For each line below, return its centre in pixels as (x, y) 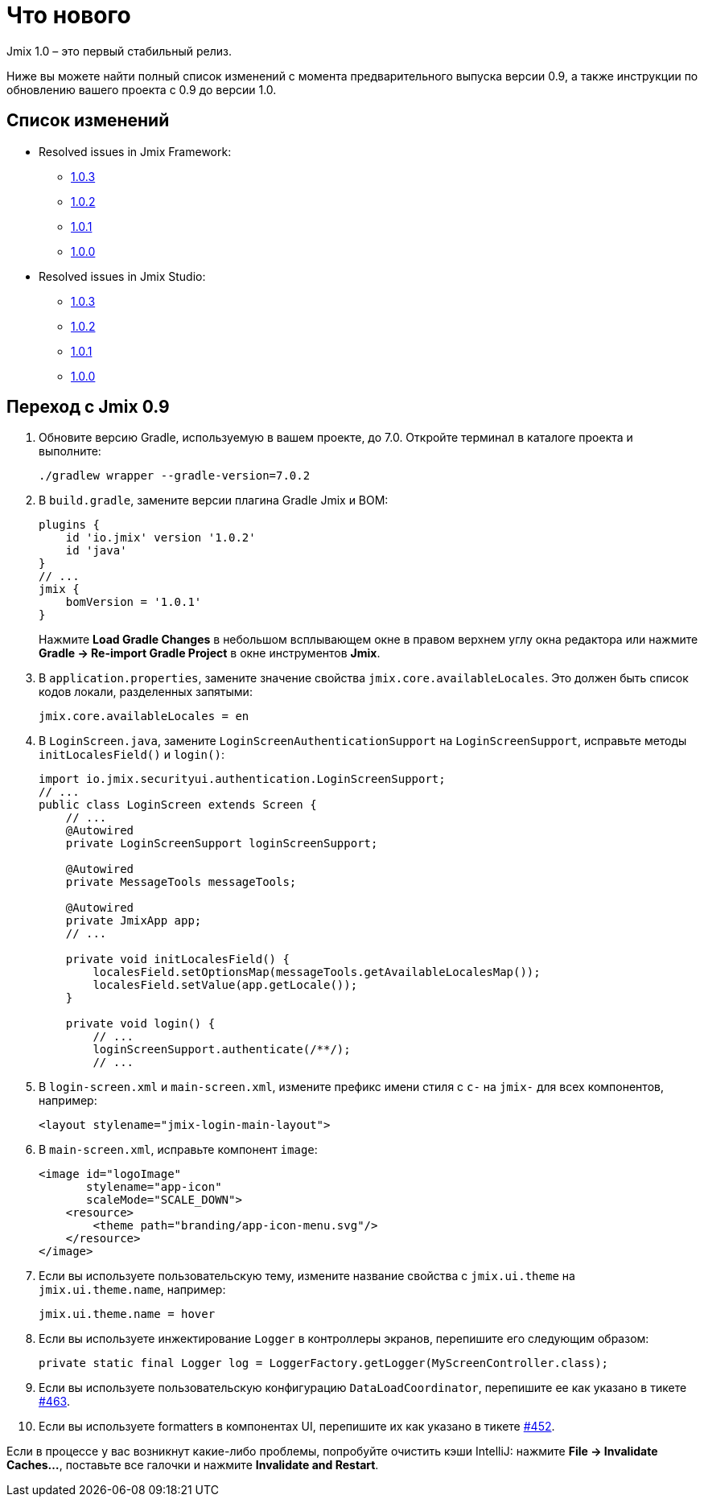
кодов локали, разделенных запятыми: (146, 692)
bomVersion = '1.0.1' (134, 602)
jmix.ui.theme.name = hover (127, 1314)
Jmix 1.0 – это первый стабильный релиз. (119, 51)
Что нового (69, 15)
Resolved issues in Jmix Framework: (135, 151)
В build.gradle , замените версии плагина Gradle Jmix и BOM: (214, 500)
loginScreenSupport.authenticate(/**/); (222, 1050)
